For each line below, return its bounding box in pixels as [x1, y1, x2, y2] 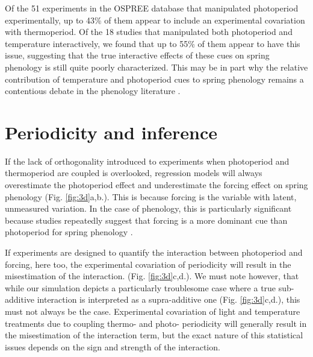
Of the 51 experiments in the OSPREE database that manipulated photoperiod [5, 2, 299, 14]
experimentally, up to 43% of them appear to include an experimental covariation [5, 13, 305, 26]
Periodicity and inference [5, 119, 218, 144]
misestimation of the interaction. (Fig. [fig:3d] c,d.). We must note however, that [5, 270, 299, 282]
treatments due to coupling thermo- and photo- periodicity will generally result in [5, 317, 307, 329]
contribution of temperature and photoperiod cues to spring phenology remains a [5, 72, 304, 85]
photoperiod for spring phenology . [5, 226, 133, 238]
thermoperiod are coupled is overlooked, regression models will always [5, 166, 262, 179]
